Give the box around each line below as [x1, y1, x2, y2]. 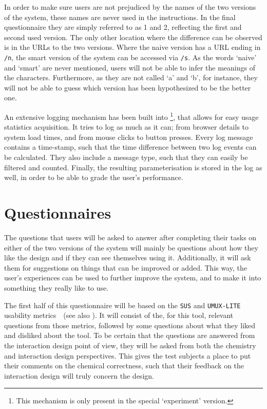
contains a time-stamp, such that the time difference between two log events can [4, 141, 257, 152]
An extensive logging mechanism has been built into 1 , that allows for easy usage [4, 110, 259, 122]
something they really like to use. [4, 282, 109, 293]
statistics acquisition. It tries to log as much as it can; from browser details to [4, 121, 249, 132]
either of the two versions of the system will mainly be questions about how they [4, 242, 258, 253]
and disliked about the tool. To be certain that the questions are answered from [4, 330, 255, 341]
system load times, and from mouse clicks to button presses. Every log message [4, 131, 253, 142]
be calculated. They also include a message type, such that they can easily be [4, 152, 248, 163]
